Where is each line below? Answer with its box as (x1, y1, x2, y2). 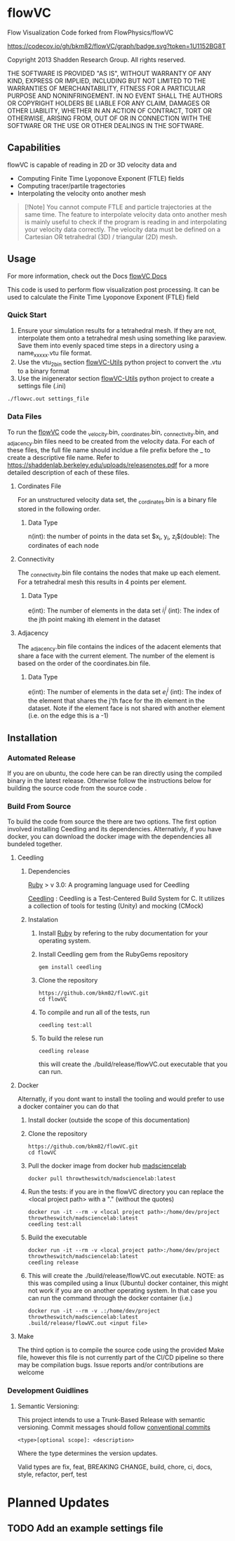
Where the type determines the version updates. (17, 1449, 158, 1457)
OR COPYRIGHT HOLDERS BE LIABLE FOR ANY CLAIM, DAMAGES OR (7, 98, 210, 107)
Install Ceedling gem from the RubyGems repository (38, 950, 189, 959)
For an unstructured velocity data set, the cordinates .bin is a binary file (17, 496, 217, 506)
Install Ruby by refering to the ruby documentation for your (38, 929, 208, 938)
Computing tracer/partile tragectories (17, 181, 126, 190)
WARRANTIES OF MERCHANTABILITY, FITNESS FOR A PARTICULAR (7, 84, 206, 92)
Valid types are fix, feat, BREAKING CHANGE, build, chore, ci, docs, (17, 1462, 213, 1471)
